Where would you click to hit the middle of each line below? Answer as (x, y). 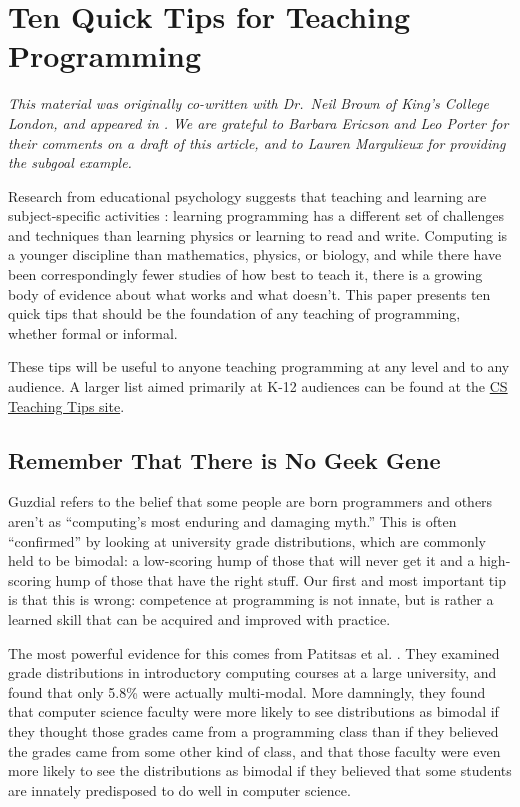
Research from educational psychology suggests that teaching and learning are (247, 195)
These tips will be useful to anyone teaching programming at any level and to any (259, 366)
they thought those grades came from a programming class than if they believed (253, 730)
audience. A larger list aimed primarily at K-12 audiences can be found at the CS (258, 386)
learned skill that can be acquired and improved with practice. (199, 618)
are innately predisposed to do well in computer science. (179, 789)
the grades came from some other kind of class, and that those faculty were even (254, 750)
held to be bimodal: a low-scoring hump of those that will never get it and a (241, 560)
